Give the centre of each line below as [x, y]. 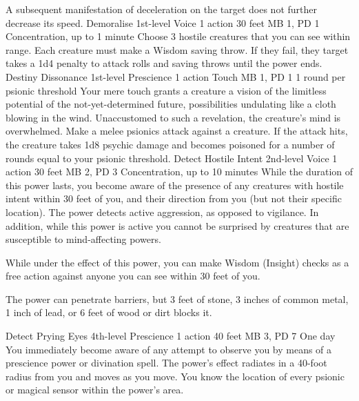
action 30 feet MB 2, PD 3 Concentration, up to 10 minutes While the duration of [179, 172]
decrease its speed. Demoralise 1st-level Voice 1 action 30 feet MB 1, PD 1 [163, 22]
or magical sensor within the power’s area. [95, 390]
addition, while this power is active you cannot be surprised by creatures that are [177, 225]
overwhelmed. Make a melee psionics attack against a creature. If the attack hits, [177, 131]
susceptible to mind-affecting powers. [83, 239]
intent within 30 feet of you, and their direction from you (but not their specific [174, 198]
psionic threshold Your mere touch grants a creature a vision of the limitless [166, 90]
